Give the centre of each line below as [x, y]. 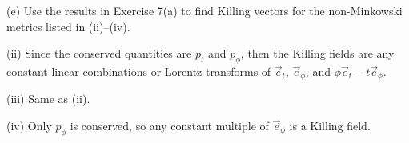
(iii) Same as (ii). [48, 99]
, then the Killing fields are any [317, 53]
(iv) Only [29, 126]
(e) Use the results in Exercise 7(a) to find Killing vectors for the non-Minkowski [204, 10]
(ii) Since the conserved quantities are [99, 53]
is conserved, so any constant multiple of [169, 126]
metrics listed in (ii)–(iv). [68, 26]
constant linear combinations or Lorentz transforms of [139, 71]
